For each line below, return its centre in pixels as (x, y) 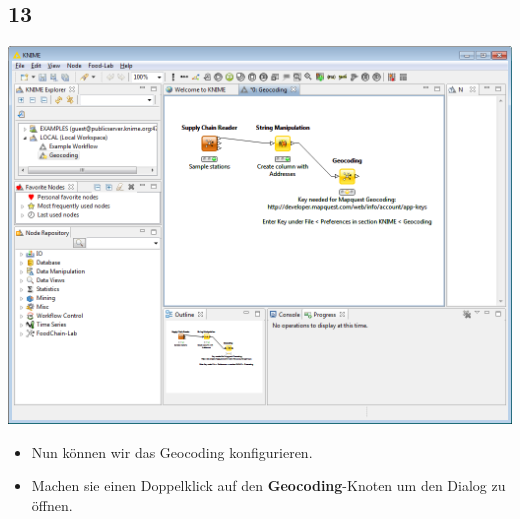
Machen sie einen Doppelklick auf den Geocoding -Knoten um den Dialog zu (268, 485)
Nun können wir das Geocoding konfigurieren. (172, 451)
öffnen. (52, 504)
